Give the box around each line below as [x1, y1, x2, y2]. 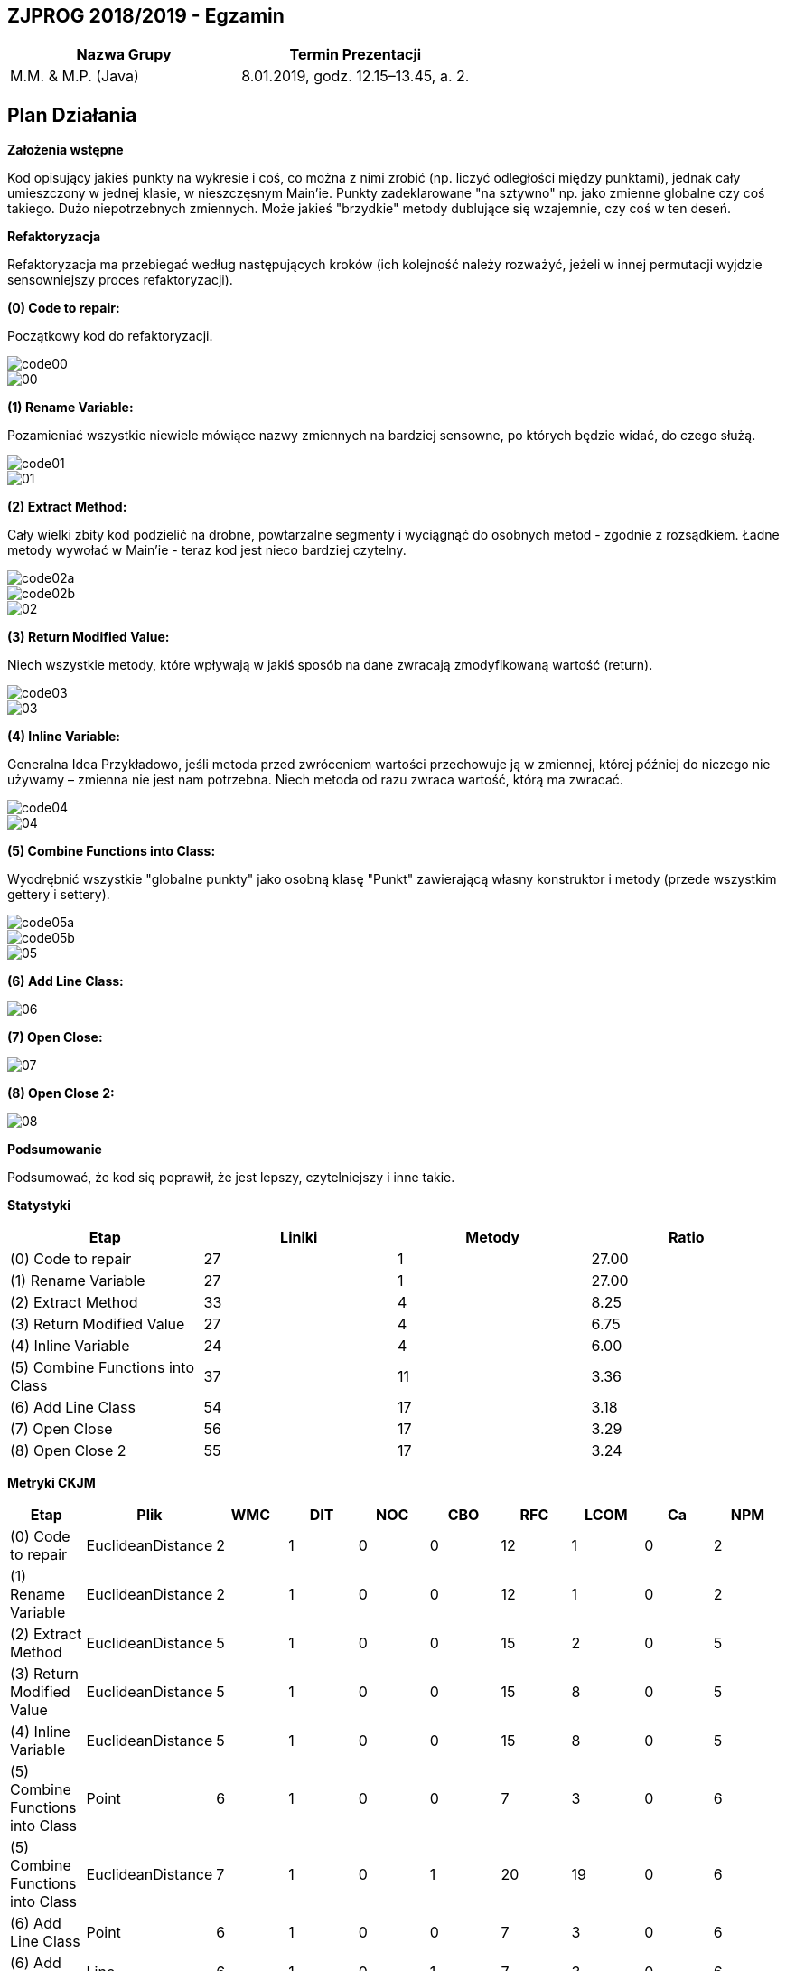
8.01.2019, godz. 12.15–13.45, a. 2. [241, 67, 470, 86]
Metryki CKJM [7, 1475, 96, 1491]
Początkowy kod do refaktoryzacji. [7, 328, 213, 344]
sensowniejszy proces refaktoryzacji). [7, 272, 233, 288]
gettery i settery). [7, 887, 110, 903]
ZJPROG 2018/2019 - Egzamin [7, 5, 285, 27]
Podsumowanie [7, 1141, 102, 1158]
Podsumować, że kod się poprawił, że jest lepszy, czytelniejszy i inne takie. [7, 1169, 455, 1186]
